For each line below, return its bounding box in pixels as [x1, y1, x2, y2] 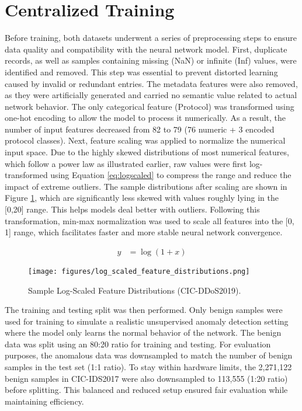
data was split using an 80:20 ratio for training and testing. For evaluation [5, 337, 271, 350]
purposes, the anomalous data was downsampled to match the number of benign [5, 349, 293, 361]
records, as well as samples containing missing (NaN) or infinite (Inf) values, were [5, 54, 297, 67]
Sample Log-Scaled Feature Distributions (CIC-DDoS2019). [28, 284, 241, 296]
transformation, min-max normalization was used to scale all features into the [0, [5, 214, 294, 227]
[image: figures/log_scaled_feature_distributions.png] [28, 267, 250, 276]
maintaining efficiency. [5, 395, 84, 407]
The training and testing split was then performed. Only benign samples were [5, 304, 283, 316]
